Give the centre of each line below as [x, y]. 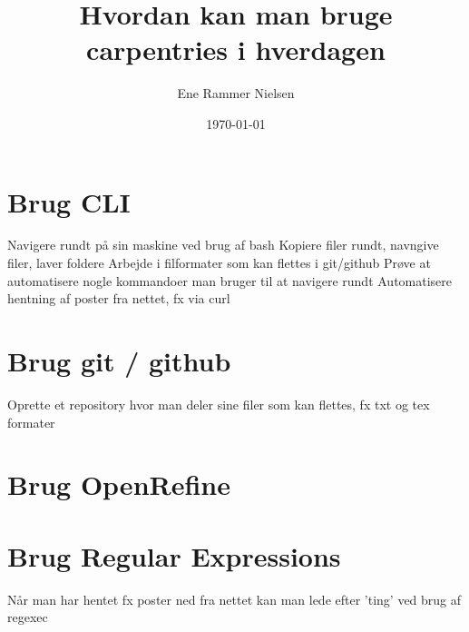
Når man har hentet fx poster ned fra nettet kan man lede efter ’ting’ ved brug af [234, 599]
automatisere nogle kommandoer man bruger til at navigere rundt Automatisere [230, 280]
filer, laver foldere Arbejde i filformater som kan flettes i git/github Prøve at [219, 263]
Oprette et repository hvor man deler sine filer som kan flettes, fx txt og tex [219, 404]
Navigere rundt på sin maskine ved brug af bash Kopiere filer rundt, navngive [223, 245]
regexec [28, 617]
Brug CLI [69, 201]
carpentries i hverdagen [236, 49]
